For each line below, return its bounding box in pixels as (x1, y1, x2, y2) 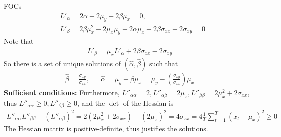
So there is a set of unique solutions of (4, 58, 121, 68)
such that (149, 58, 178, 68)
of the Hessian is (123, 97, 174, 108)
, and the (77, 97, 105, 108)
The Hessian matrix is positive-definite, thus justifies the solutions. (4, 123, 208, 133)
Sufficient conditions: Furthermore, (4, 87, 120, 97)
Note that (4, 36, 34, 46)
